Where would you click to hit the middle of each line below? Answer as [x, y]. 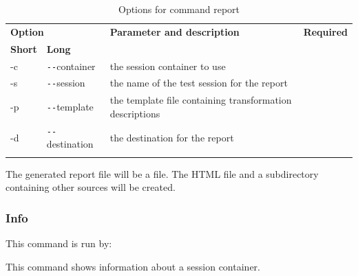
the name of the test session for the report [199, 83]
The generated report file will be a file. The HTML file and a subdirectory [162, 173]
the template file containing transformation [201, 100]
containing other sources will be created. [91, 187]
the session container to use [168, 66]
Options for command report [179, 9]
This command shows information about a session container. [133, 266]
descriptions [135, 113]
